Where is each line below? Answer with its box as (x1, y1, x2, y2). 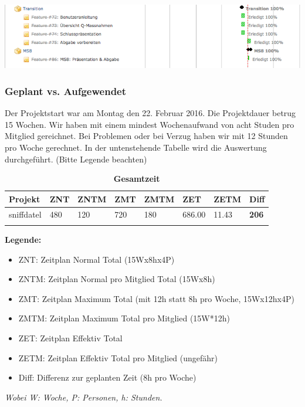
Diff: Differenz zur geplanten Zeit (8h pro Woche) (18, 371, 196, 384)
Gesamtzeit (113, 172, 160, 185)
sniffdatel (9, 208, 42, 220)
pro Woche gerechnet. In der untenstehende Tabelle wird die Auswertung (5, 141, 267, 154)
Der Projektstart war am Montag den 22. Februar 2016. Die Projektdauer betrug (5, 107, 296, 119)
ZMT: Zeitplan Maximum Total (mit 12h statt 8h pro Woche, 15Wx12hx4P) (18, 292, 294, 304)
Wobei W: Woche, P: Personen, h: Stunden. (5, 391, 162, 403)
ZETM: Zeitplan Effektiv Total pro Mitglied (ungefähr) (18, 351, 218, 364)
